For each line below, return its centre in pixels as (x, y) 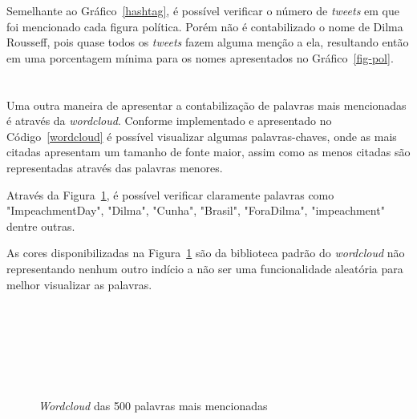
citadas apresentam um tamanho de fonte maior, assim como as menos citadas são (208, 152)
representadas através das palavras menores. (115, 167)
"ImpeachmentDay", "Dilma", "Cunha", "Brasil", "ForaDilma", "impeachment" (196, 210)
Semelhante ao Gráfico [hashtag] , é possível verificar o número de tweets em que (203, 10)
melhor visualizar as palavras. (79, 284)
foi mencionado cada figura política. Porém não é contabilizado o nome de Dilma (205, 26)
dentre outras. (41, 226)
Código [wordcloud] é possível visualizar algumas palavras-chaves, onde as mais (202, 136)
